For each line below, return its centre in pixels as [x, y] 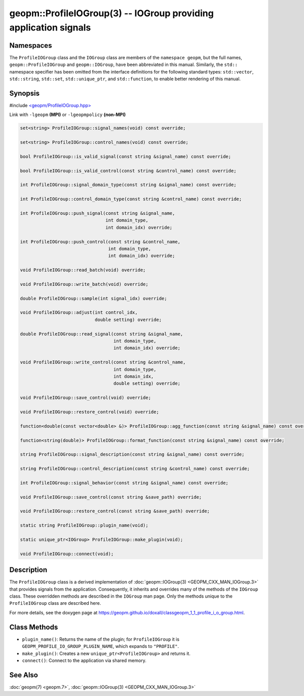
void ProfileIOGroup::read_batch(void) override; [83, 270]
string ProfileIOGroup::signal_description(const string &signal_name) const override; [132, 454]
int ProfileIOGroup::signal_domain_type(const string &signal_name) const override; [128, 185]
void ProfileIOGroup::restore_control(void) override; [89, 412]
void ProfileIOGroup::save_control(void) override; [86, 398]
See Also [24, 675]
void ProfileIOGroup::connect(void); [67, 554]
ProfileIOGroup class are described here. [55, 603]
